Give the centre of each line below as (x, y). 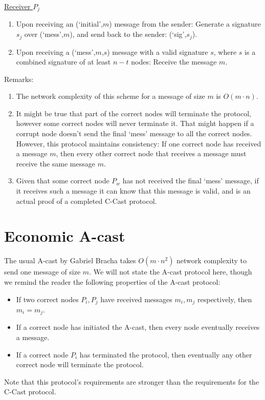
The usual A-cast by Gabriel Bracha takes (70, 260)
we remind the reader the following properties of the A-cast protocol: (112, 281)
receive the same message (56, 163)
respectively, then (225, 299)
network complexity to (212, 260)
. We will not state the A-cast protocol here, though (171, 272)
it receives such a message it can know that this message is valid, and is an (133, 191)
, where (225, 51)
